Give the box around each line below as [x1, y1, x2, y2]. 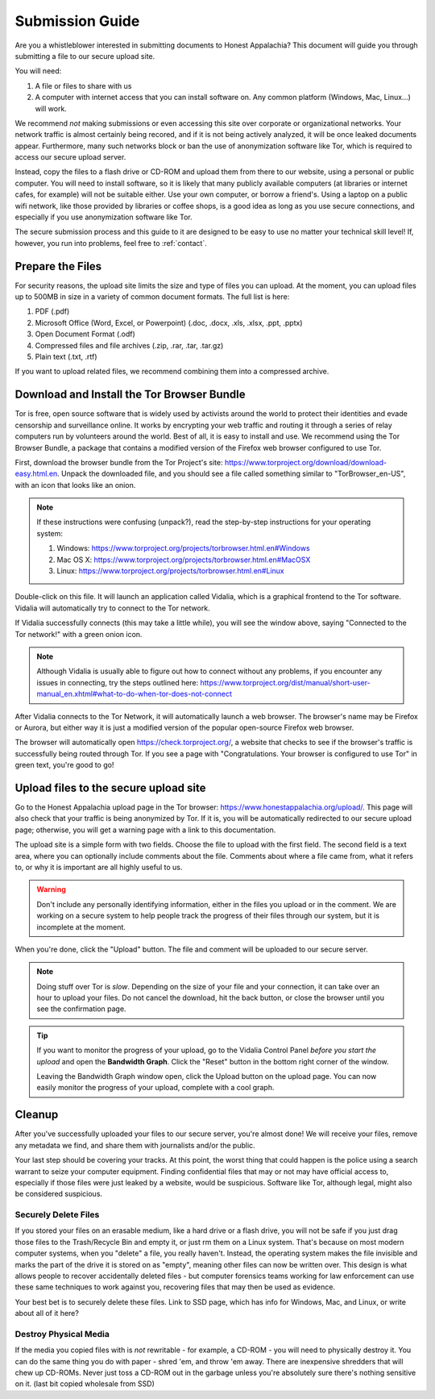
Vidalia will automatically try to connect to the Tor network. [14, 603, 210, 613]
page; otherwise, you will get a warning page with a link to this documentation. [14, 825, 276, 835]
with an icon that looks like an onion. [14, 480, 136, 489]
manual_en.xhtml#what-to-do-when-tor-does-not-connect [36, 689, 233, 699]
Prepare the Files [14, 259, 102, 273]
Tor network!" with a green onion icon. [14, 629, 143, 639]
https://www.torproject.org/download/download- [224, 457, 387, 467]
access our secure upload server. [14, 152, 126, 162]
